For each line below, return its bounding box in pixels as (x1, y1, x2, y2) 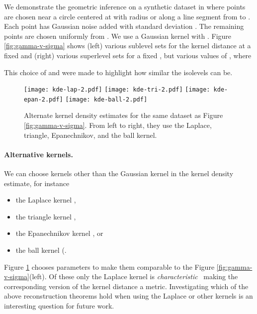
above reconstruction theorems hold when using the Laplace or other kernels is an (4, 291, 253, 301)
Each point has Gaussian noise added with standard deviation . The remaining (4, 21, 244, 31)
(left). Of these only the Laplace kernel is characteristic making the (29, 271, 238, 282)
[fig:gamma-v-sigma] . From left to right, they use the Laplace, (24, 120, 212, 130)
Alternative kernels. (4, 149, 73, 159)
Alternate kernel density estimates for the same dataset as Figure (24, 110, 223, 120)
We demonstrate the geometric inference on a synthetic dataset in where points (4, 1, 246, 11)
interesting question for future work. (4, 300, 114, 311)
